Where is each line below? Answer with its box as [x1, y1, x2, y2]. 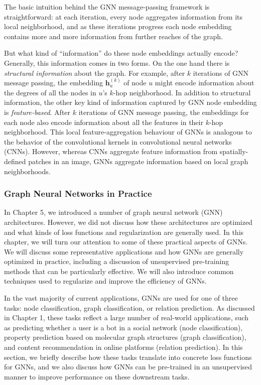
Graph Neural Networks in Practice [4, 187, 152, 200]
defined [4, 156, 26, 166]
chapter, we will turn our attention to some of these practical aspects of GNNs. [4, 236, 248, 247]
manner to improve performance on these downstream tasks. [4, 371, 190, 381]
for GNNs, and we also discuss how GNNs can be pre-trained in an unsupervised [4, 361, 252, 372]
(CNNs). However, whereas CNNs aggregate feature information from [4, 146, 218, 157]
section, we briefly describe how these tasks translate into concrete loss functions [4, 351, 252, 362]
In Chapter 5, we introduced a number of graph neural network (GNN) [4, 207, 223, 217]
